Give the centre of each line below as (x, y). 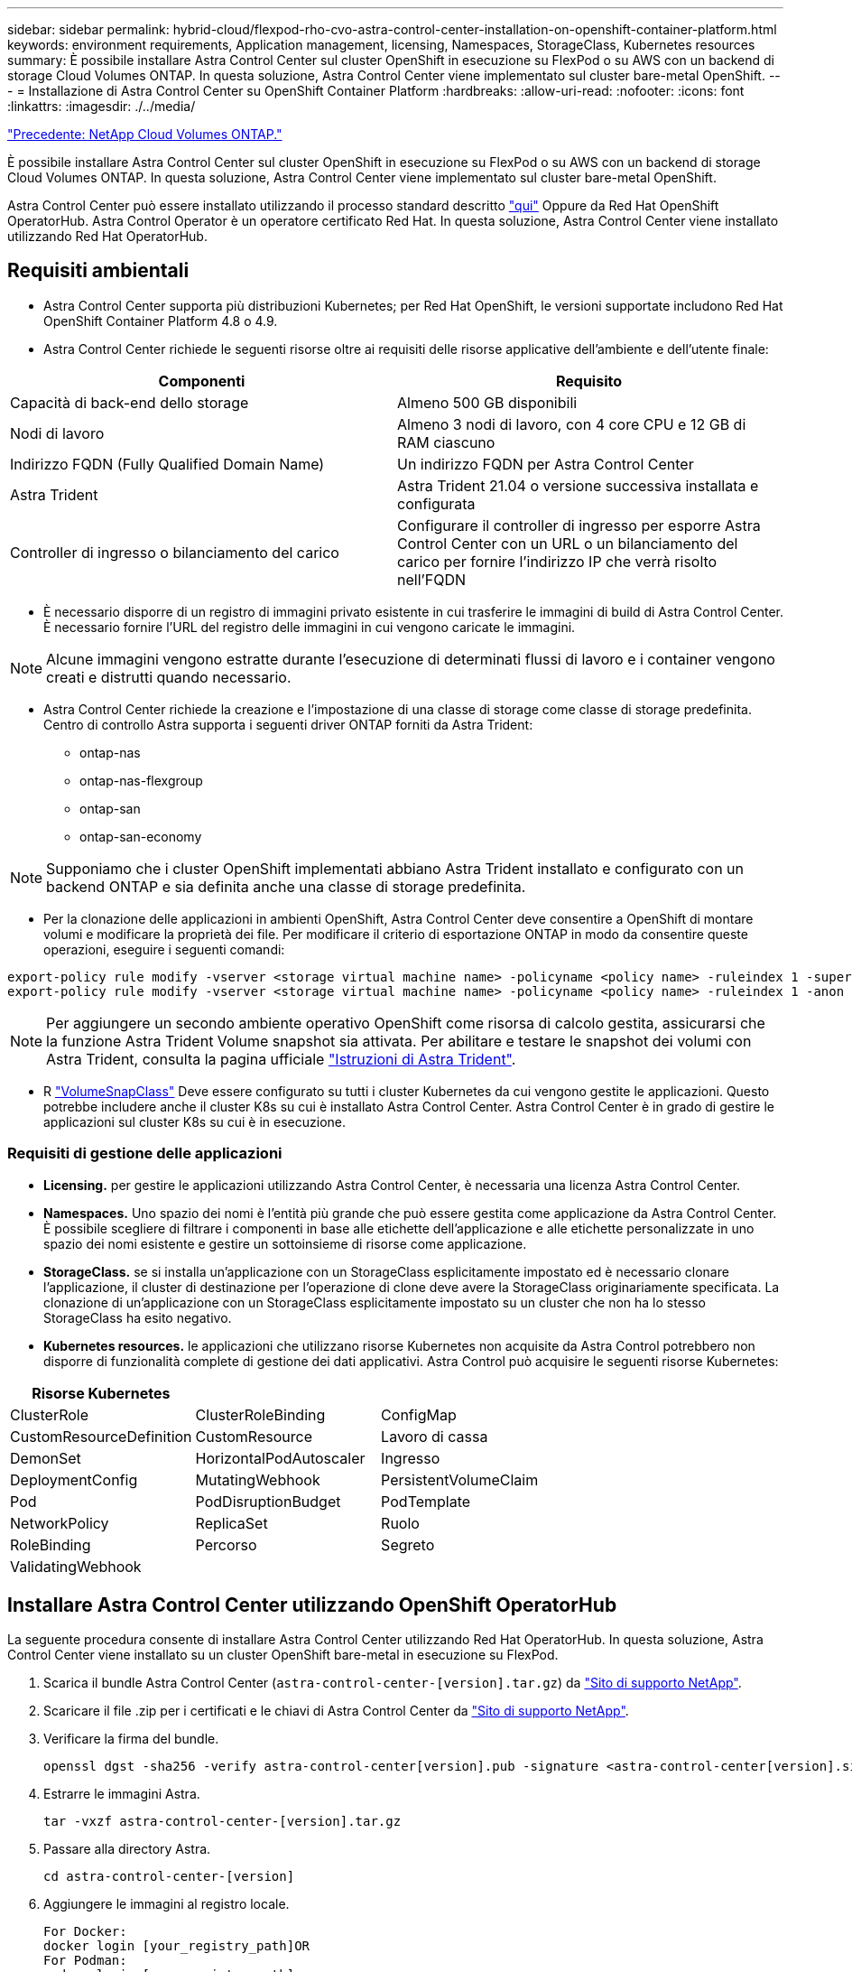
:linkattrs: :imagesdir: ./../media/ (102, 106)
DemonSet (46, 1458)
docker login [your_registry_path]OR (177, 1946)
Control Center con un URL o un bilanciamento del (568, 543)
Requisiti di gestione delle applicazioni (145, 1153)
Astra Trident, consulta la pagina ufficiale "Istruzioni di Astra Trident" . (281, 1059)
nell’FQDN (431, 579)
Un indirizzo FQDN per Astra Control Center (546, 464)
